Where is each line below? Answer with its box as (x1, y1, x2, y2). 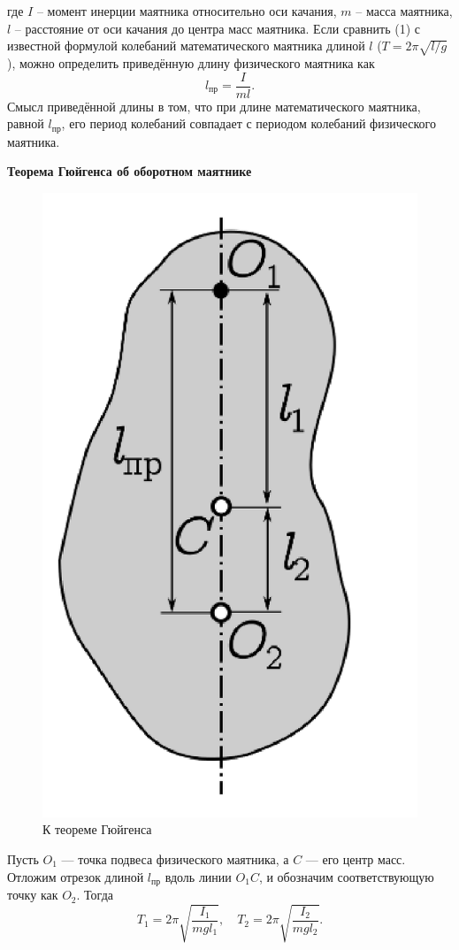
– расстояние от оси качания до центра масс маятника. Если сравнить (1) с (14, 19, 420, 37)
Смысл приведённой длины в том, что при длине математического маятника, (7, 96, 421, 115)
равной (7, 114, 44, 133)
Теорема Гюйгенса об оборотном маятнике (7, 162, 252, 180)
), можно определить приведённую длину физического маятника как (7, 53, 375, 72)
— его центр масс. (305, 850, 406, 868)
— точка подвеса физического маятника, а (61, 850, 289, 868)
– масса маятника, (356, 2, 453, 19)
